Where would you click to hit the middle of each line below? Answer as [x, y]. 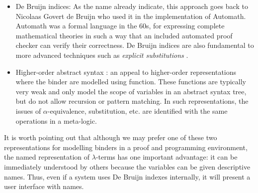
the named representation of [47, 157]
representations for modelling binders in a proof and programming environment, [126, 147]
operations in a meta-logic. [56, 120]
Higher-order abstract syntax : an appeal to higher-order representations [126, 72]
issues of [28, 110]
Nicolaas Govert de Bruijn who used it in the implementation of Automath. [131, 16]
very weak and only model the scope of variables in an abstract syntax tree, [131, 91]
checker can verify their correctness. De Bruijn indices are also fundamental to [135, 45]
